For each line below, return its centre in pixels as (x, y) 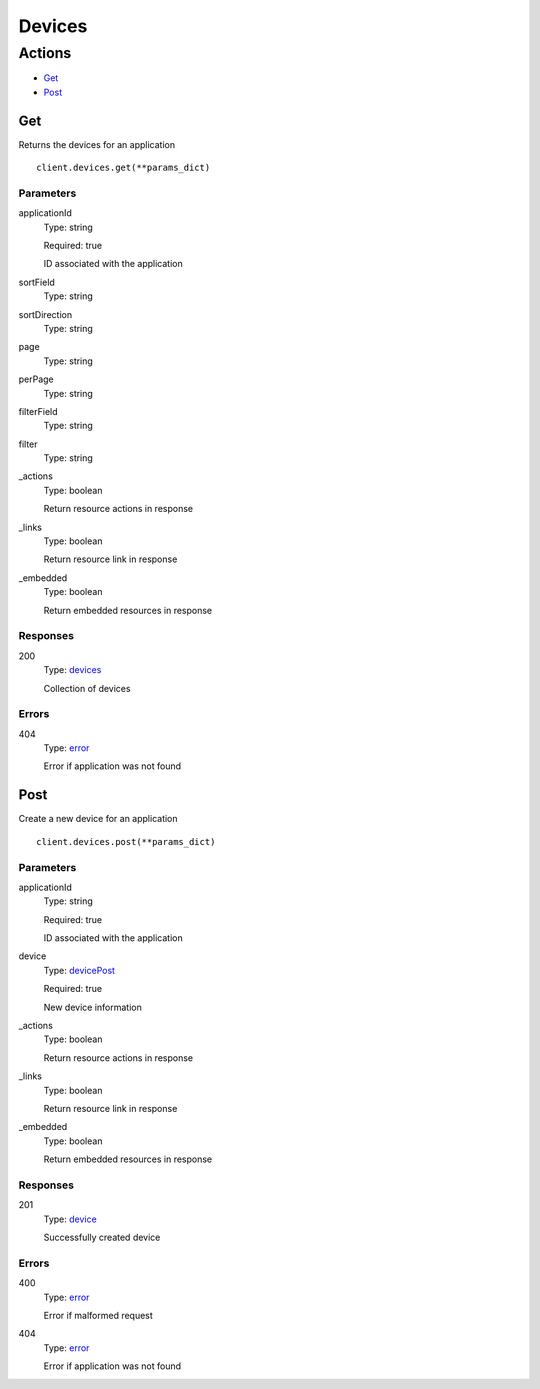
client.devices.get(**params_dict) (123, 168)
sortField (36, 282)
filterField (38, 411)
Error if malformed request (98, 1315)
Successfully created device (102, 1237)
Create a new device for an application (98, 819)
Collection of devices (87, 688)
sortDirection (45, 314)
